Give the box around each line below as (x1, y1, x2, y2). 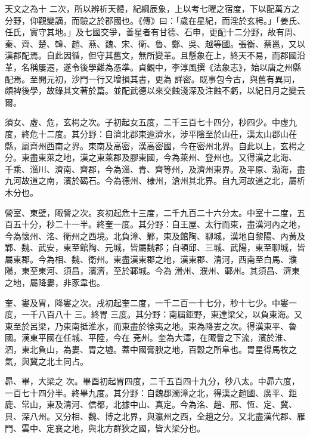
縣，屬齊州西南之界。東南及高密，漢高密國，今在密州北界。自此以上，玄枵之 (5, 139, 305, 152)
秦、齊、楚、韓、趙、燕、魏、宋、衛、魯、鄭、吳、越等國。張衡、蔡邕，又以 (5, 37, 305, 50)
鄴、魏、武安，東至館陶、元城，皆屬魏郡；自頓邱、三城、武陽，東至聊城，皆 (5, 241, 305, 254)
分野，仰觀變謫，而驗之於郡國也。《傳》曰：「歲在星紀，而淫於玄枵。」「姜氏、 (5, 14, 305, 26)
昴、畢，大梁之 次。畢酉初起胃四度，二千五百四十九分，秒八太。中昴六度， (5, 375, 300, 387)
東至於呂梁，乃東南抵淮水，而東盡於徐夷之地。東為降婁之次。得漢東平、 (5, 319, 289, 332)
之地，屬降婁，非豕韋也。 (5, 276, 105, 289)
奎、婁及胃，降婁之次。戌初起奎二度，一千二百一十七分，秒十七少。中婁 (5, 296, 289, 309)
